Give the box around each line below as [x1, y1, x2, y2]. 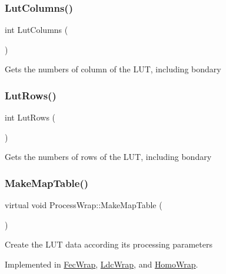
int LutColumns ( [5, 24, 68, 36]
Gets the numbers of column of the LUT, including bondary [5, 63, 221, 75]
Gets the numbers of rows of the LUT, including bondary [5, 151, 212, 163]
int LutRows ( [5, 111, 56, 123]
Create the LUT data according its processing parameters [5, 238, 212, 250]
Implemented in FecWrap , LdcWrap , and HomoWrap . [5, 258, 198, 270]
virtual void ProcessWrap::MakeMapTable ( [5, 199, 162, 211]
